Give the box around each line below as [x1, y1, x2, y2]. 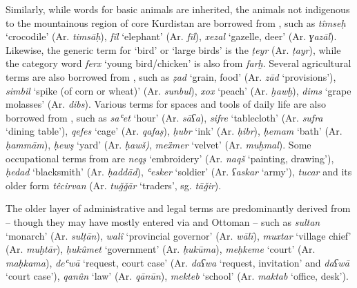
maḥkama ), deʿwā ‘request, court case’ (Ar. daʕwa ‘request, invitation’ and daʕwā [6, 255, 349, 269]
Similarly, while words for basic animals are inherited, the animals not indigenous [6, 2, 350, 16]
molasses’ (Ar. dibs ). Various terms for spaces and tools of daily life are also [6, 97, 326, 111]
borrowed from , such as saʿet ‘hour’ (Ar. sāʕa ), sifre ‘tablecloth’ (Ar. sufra [6, 110, 323, 124]
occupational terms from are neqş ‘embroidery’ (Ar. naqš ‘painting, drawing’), [6, 151, 334, 165]
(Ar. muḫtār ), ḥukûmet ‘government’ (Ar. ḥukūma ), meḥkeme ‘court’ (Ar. [6, 242, 316, 256]
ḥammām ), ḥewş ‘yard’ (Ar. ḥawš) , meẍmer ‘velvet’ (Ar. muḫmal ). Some [6, 137, 311, 151]
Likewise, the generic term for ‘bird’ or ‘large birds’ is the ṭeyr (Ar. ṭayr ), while [6, 42, 341, 57]
